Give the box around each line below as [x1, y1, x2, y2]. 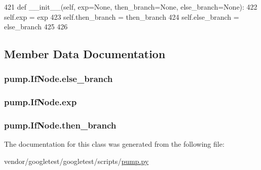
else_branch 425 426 [4, 21, 68, 32]
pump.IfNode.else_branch [4, 72, 113, 85]
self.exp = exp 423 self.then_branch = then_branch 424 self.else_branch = [4, 11, 239, 22]
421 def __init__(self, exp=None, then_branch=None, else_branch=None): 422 [4, 2, 257, 12]
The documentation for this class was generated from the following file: [4, 139, 225, 149]
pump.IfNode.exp [4, 96, 77, 108]
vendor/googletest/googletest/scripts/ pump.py [4, 156, 149, 166]
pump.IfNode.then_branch [4, 119, 117, 132]
